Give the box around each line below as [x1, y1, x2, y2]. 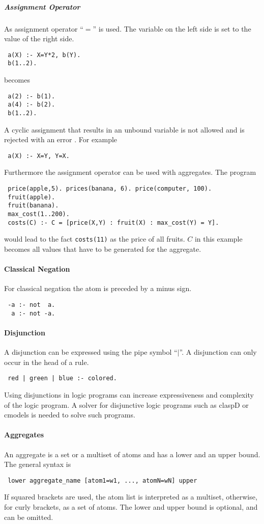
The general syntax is [4, 459, 71, 469]
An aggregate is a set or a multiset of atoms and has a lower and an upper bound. [4, 449, 260, 459]
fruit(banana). [8, 202, 59, 209]
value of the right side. [4, 33, 74, 44]
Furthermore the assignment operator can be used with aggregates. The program [4, 167, 256, 177]
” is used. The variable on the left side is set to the [93, 23, 251, 34]
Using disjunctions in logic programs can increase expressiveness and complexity [4, 389, 254, 400]
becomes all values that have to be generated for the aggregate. [4, 244, 201, 254]
